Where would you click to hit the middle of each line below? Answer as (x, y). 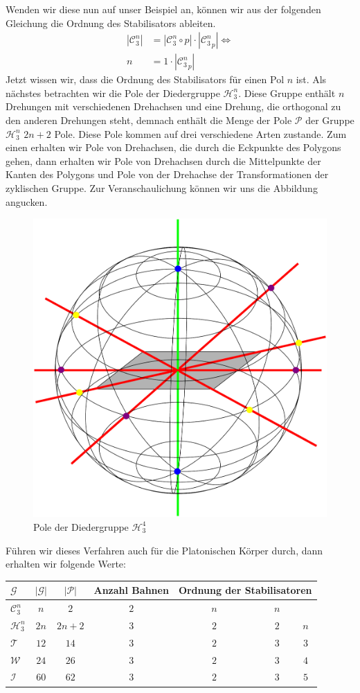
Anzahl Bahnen (131, 590)
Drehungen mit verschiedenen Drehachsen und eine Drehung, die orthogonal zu (173, 106)
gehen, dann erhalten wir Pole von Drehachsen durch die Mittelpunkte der (163, 160)
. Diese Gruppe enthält (287, 93)
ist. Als (311, 79)
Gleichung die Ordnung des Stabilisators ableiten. (111, 23)
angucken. (27, 201)
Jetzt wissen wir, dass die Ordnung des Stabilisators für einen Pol (145, 79)
